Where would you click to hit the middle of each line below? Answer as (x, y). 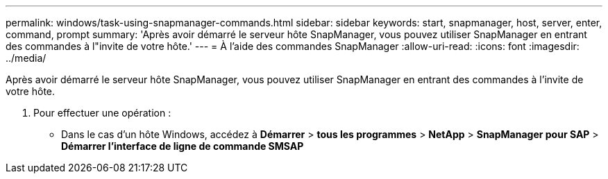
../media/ (26, 58)
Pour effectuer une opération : (102, 113)
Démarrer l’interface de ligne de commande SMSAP (183, 146)
